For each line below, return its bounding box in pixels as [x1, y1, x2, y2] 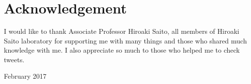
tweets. [4, 54, 25, 64]
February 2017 [4, 70, 47, 81]
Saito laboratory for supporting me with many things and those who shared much [4, 35, 247, 45]
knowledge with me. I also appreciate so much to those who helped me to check [4, 45, 240, 55]
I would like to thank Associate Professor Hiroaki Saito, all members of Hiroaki [4, 26, 239, 36]
